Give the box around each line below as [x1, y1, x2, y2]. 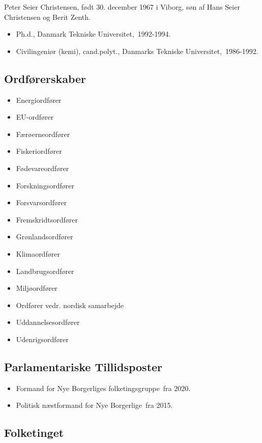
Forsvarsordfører [16, 197, 67, 208]
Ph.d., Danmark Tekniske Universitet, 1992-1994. [16, 29, 171, 39]
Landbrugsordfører [16, 265, 74, 276]
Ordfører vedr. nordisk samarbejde [16, 299, 124, 310]
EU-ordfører [16, 112, 54, 122]
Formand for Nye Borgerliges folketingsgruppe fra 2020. [16, 382, 191, 393]
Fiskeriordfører [16, 146, 62, 156]
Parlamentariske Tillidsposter [4, 358, 163, 374]
